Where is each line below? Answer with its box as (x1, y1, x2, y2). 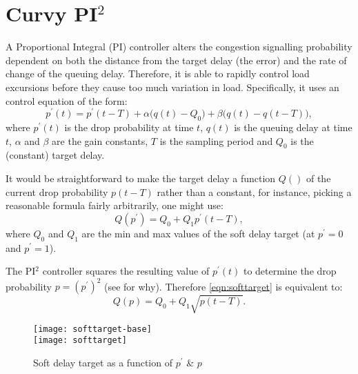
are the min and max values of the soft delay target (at (81, 226, 315, 240)
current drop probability (6, 184, 108, 199)
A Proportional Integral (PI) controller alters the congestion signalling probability (6, 39, 352, 54)
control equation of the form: (6, 93, 128, 108)
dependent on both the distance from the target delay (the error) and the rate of (6, 52, 347, 67)
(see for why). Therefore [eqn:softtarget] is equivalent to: (104, 279, 343, 293)
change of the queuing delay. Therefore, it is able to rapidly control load (6, 66, 310, 81)
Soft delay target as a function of (33, 355, 172, 370)
